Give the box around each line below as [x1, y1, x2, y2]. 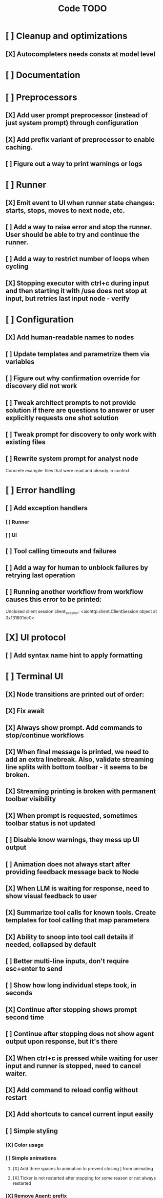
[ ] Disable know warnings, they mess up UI [5, 836, 140, 844]
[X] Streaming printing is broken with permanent [5, 787, 156, 796]
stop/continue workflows [5, 731, 84, 740]
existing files [5, 438, 46, 446]
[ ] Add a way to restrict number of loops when [5, 255, 149, 263]
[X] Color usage [5, 1141, 44, 1148]
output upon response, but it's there [5, 1037, 118, 1046]
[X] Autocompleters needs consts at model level [5, 50, 156, 58]
